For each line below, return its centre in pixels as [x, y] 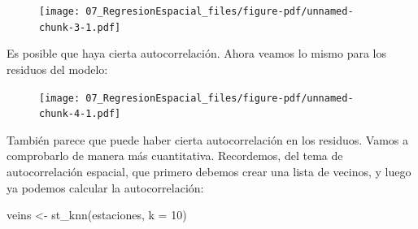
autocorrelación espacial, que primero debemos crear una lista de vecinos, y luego [209, 171]
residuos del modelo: [57, 69]
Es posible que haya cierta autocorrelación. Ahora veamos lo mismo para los [197, 53]
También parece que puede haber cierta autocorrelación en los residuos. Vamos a [208, 139]
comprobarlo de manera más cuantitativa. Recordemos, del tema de [175, 156]
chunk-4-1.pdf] [80, 114]
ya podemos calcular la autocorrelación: [105, 187]
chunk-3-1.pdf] [80, 27]
